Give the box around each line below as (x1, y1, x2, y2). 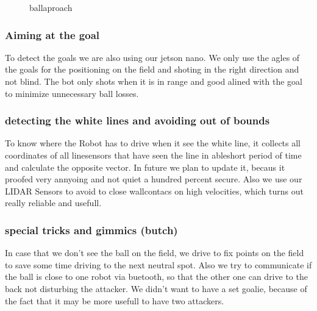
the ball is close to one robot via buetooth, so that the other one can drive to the (5, 270, 308, 283)
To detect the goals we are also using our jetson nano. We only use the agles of (5, 51, 300, 63)
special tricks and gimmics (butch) (5, 222, 178, 237)
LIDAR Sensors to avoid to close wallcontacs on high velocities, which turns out (5, 184, 304, 197)
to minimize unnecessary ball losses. (5, 87, 139, 99)
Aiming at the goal (5, 27, 100, 42)
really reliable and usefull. (5, 196, 102, 209)
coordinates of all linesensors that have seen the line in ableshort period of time (5, 149, 302, 161)
